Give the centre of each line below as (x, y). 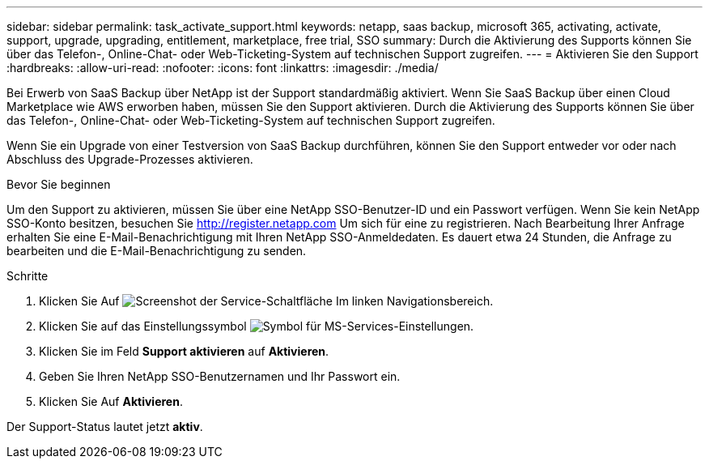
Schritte (28, 276)
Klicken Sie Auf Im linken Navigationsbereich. (266, 301)
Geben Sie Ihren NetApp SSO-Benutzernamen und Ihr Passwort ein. (220, 376)
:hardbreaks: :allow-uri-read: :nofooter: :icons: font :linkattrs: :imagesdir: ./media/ (223, 68)
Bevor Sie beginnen (59, 184)
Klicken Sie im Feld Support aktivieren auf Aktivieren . (184, 351)
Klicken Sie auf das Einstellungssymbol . (257, 326)
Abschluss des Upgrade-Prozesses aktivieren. (130, 159)
